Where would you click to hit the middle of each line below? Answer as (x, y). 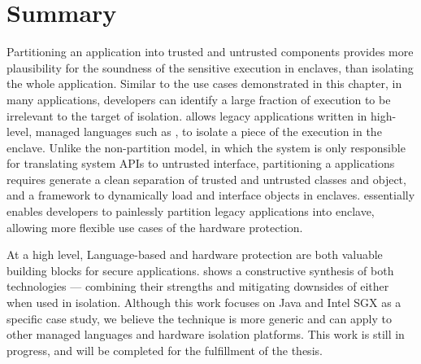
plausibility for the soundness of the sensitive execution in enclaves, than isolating (210, 67)
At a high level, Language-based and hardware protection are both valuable (195, 254)
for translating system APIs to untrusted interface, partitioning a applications (201, 163)
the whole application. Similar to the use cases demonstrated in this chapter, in (204, 83)
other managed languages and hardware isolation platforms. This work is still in (206, 334)
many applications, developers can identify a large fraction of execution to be (199, 99)
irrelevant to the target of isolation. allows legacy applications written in (187, 115)
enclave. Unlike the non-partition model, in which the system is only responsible (206, 147)
